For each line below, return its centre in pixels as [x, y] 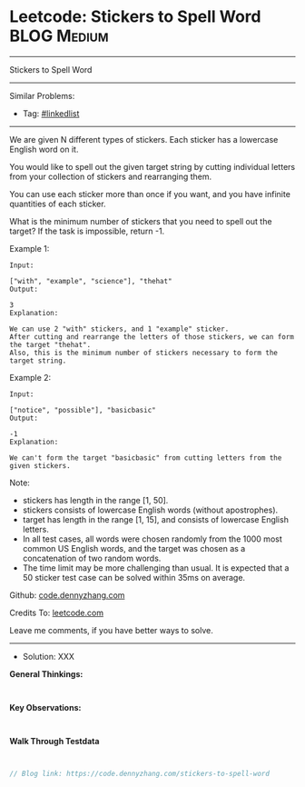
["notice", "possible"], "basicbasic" [83, 410]
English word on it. [44, 149]
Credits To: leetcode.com [57, 613]
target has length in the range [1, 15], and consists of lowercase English [155, 519]
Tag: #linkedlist [51, 113]
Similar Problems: [42, 95]
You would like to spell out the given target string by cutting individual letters [152, 166]
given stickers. [40, 465]
